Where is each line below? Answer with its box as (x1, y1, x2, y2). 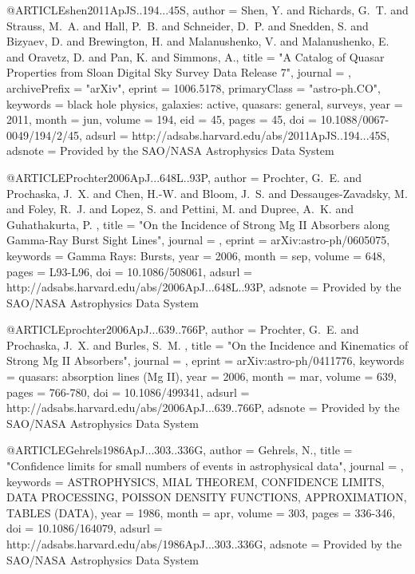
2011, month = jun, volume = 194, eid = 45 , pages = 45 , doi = (6, 111, 317, 128)
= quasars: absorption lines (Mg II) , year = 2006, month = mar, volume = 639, (6, 368, 397, 385)
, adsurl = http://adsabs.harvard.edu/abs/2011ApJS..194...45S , (79, 126, 390, 143)
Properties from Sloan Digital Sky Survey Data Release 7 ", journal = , (6, 64, 351, 81)
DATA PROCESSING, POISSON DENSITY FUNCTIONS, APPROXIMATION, (6, 489, 407, 505)
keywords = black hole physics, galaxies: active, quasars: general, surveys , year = (6, 95, 403, 112)
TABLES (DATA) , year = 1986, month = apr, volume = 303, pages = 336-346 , (6, 504, 396, 521)
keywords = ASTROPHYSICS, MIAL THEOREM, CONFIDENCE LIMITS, (6, 473, 385, 489)
